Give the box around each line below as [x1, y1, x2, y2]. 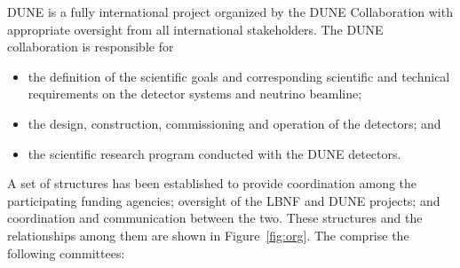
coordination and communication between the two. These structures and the [7, 209, 423, 227]
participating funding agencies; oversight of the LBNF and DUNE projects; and [7, 191, 440, 209]
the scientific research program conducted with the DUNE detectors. [28, 144, 401, 162]
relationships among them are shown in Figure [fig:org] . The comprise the [7, 225, 409, 244]
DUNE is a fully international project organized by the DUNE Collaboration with [7, 3, 453, 20]
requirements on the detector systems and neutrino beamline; [28, 84, 362, 103]
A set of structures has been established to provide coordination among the [7, 174, 417, 193]
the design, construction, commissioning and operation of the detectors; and [28, 114, 441, 132]
